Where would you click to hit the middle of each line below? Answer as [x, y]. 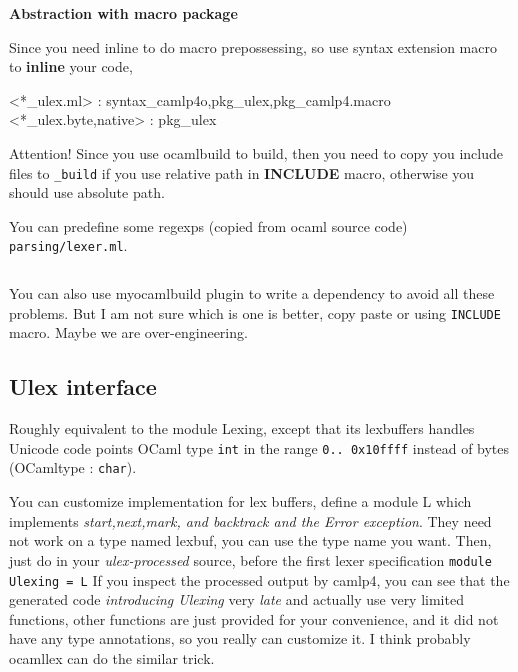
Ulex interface [83, 386]
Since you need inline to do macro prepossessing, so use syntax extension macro [253, 46]
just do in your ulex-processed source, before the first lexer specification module [250, 559]
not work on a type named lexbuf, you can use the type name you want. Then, [250, 540]
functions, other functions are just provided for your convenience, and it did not [254, 618]
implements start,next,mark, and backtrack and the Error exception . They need [250, 520]
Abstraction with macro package [123, 13]
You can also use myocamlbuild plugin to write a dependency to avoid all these [252, 293]
